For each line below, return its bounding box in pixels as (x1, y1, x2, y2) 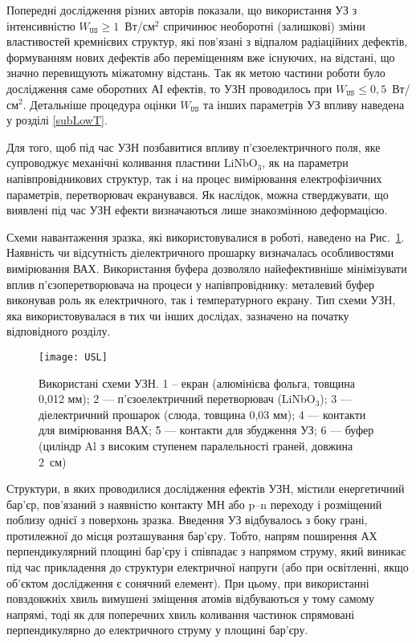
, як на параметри (262, 154, 349, 171)
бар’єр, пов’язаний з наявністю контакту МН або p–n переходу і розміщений (6, 495, 382, 512)
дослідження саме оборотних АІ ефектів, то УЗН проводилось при (6, 79, 332, 96)
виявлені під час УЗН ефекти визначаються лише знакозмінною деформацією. (6, 201, 388, 218)
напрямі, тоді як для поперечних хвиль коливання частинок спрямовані (6, 605, 355, 622)
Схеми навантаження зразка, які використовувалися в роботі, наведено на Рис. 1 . (6, 228, 405, 245)
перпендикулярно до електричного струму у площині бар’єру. (6, 621, 308, 638)
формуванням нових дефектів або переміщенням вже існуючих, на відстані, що (6, 48, 395, 65)
